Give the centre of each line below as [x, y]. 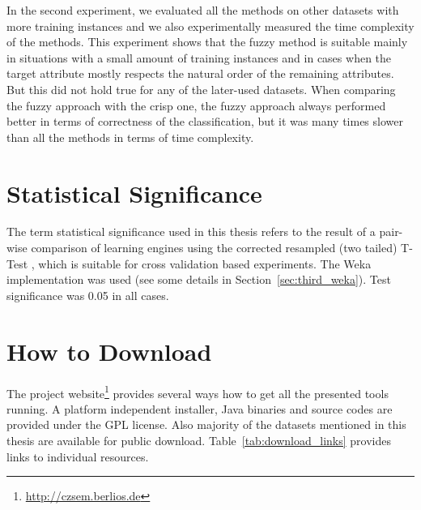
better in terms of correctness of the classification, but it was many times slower [205, 121]
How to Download [109, 351]
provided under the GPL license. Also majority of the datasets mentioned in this [206, 424]
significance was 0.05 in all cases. [88, 295]
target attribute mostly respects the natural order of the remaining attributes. [200, 73]
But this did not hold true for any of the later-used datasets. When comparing [201, 89]
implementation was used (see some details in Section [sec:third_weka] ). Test [199, 279]
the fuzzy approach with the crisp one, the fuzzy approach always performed [196, 105]
